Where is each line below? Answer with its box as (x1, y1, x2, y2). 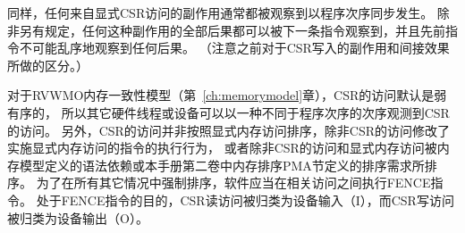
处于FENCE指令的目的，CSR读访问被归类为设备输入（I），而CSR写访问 (36, 190, 454, 209)
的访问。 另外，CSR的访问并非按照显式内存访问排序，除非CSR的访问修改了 (7, 121, 451, 139)
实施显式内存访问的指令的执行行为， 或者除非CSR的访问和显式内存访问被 (7, 138, 437, 157)
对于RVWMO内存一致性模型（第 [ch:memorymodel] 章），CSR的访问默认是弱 (7, 86, 447, 104)
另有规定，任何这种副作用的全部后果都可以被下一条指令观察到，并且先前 (19, 21, 445, 39)
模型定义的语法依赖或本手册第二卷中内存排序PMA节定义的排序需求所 (19, 155, 425, 174)
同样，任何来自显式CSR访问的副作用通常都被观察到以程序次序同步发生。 (7, 4, 434, 21)
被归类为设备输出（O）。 (7, 208, 148, 227)
